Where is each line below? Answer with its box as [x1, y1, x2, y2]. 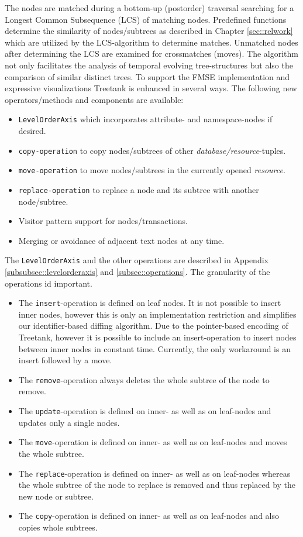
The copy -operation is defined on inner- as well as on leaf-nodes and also [18, 510, 280, 522]
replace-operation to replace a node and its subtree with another [18, 183, 259, 195]
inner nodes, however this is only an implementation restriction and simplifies [18, 308, 297, 320]
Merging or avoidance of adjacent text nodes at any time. [18, 234, 225, 246]
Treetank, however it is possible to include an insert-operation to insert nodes [18, 331, 297, 343]
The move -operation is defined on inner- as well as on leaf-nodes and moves [18, 436, 287, 448]
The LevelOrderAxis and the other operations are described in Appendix [5, 254, 268, 266]
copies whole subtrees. [18, 521, 98, 533]
